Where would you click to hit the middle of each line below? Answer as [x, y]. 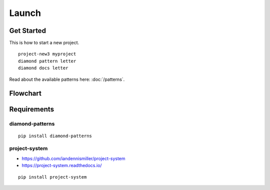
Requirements [32, 109]
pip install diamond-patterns [55, 136]
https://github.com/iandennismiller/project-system [73, 158]
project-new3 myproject [47, 54]
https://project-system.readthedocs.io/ [62, 166]
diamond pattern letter [47, 61]
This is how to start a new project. [44, 43]
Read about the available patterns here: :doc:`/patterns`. [67, 79]
